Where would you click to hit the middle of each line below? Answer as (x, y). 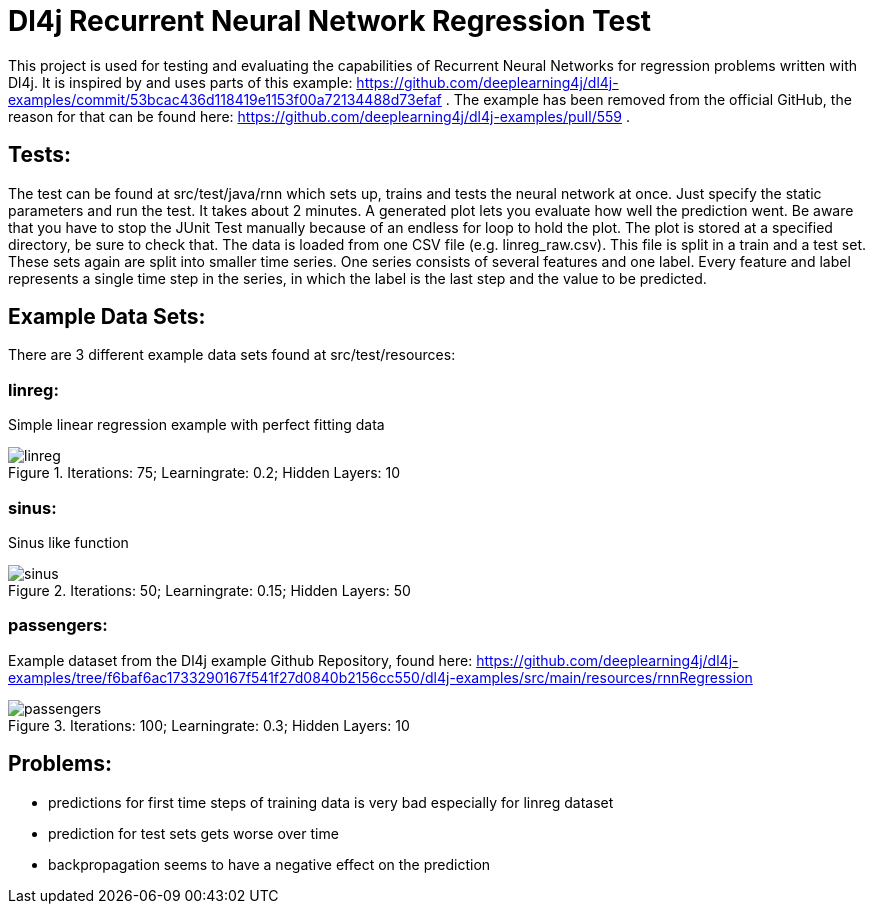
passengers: (58, 625)
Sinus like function (68, 542)
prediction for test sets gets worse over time (193, 833)
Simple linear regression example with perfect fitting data (196, 425)
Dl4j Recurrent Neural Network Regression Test (330, 21)
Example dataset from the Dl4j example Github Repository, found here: (240, 660)
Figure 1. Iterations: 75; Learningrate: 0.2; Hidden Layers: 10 (204, 473)
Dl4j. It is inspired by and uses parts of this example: (180, 82)
